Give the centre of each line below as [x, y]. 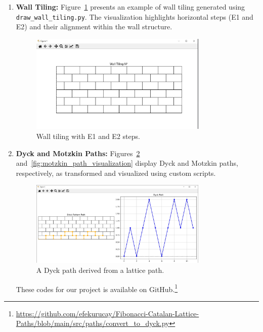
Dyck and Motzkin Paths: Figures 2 [78, 153]
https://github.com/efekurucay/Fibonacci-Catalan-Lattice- [107, 313]
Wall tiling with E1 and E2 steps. [88, 136]
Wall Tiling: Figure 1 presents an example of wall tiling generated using [130, 7]
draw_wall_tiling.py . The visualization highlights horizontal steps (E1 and [135, 16]
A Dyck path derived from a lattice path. [100, 270]
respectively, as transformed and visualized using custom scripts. [116, 173]
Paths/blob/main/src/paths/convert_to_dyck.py [93, 323]
